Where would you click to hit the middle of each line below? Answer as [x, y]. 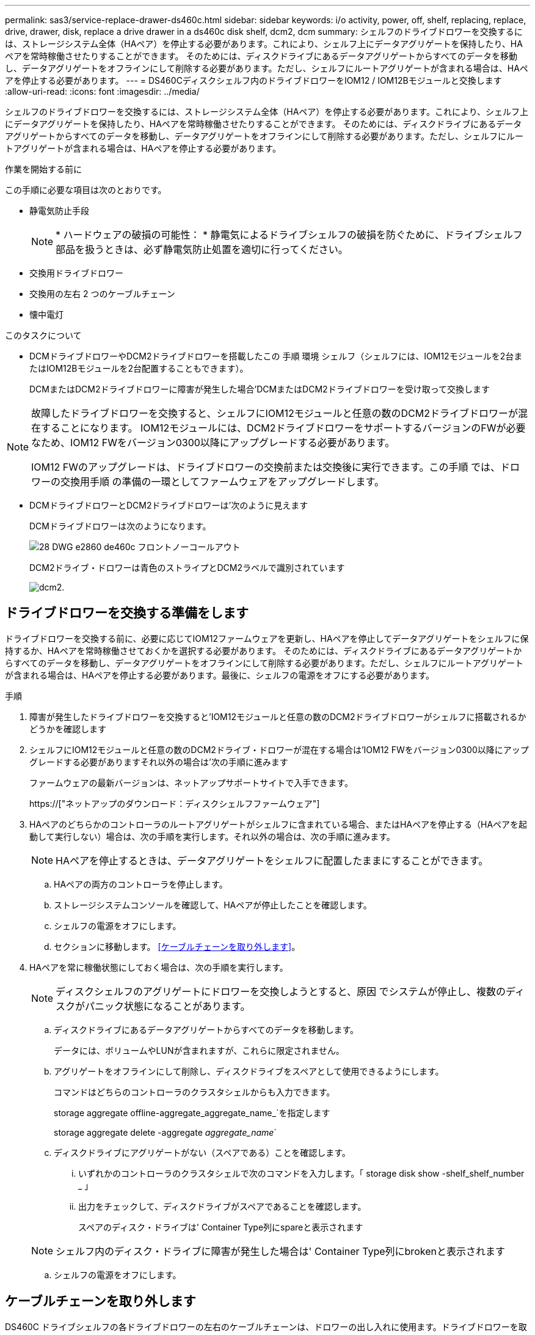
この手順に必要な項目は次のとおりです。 [86, 190]
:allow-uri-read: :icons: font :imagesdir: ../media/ [102, 91]
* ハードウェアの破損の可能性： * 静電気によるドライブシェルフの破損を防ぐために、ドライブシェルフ [289, 235]
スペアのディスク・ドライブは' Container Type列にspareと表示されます [221, 1227]
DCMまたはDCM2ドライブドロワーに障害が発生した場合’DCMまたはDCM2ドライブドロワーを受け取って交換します [260, 389]
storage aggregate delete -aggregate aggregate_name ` [165, 1132]
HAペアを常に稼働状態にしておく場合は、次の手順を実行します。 [159, 967]
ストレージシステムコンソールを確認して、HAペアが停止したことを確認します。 [213, 905]
